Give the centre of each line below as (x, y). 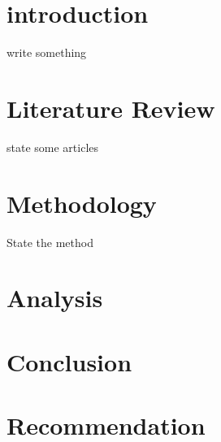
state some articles (53, 147)
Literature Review (111, 108)
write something (47, 52)
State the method (50, 242)
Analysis (55, 298)
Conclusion (69, 361)
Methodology (82, 203)
